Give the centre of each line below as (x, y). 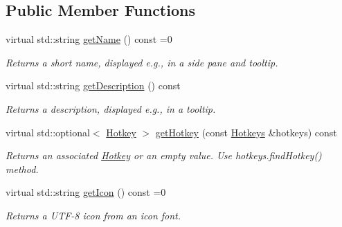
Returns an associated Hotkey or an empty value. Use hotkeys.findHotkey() (164, 155)
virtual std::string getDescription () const (93, 85)
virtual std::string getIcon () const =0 (86, 192)
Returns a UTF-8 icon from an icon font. (93, 215)
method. (22, 169)
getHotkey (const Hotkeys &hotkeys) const (246, 132)
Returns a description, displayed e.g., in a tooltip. (111, 108)
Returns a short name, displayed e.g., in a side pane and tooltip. (142, 62)
